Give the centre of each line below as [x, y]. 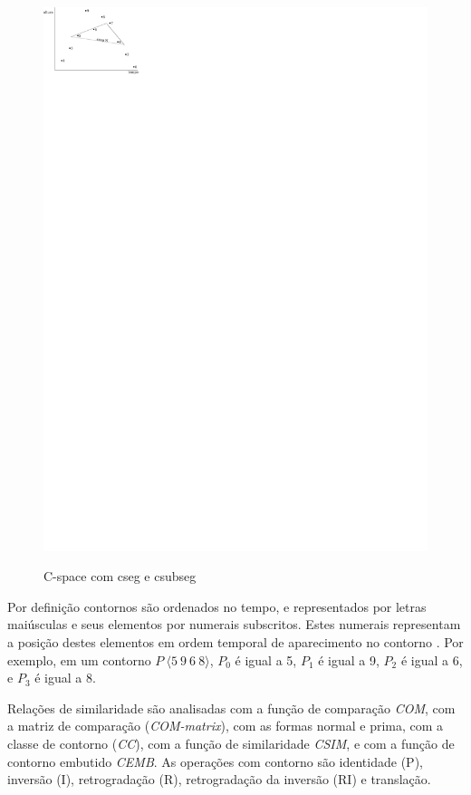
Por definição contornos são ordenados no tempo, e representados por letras [217, 606]
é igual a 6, [432, 659]
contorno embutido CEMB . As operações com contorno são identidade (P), [215, 761]
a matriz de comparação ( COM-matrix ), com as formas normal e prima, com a [226, 726]
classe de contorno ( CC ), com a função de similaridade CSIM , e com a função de [231, 744]
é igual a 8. [65, 678]
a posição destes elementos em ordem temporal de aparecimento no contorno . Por [235, 642]
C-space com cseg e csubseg [120, 576]
